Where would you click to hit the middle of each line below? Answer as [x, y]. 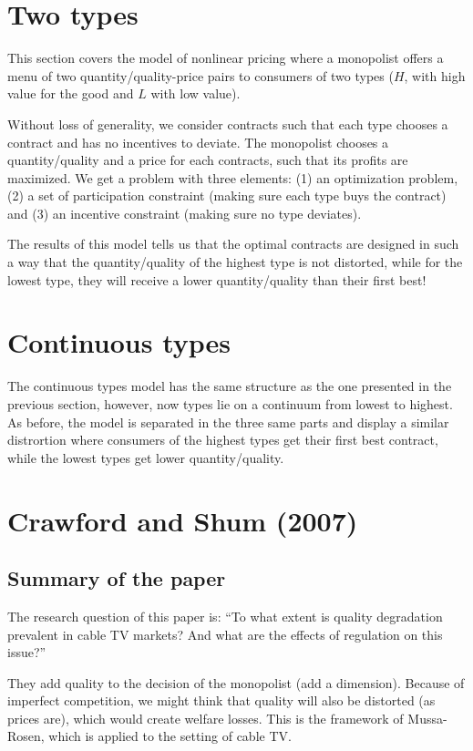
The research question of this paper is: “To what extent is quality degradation [225, 616]
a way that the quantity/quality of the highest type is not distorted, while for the [235, 262]
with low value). [195, 93]
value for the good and [71, 93]
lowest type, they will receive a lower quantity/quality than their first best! [217, 279]
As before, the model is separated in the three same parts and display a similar [228, 422]
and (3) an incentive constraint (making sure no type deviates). [185, 213]
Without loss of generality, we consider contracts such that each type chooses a [228, 123]
